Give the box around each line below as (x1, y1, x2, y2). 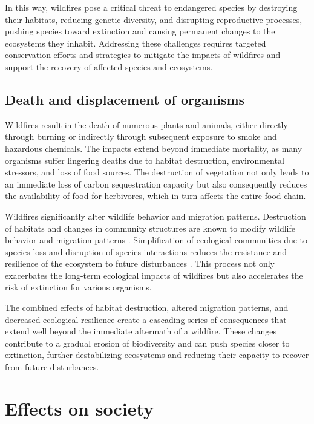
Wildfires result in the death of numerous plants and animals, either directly (5, 118, 288, 131)
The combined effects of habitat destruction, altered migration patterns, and (5, 301, 289, 314)
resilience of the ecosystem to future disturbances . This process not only (5, 257, 275, 270)
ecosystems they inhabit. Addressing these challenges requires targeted (5, 36, 266, 49)
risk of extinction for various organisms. (5, 281, 152, 293)
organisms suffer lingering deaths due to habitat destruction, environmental (5, 154, 284, 166)
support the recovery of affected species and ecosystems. (5, 60, 213, 73)
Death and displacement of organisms (5, 90, 245, 108)
